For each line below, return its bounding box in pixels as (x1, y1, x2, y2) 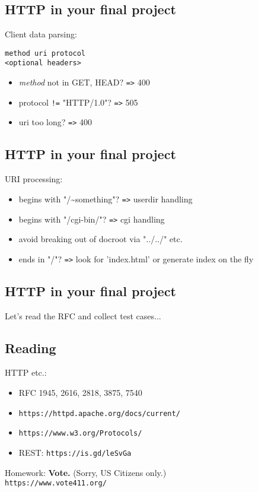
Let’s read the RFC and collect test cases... (5, 309, 161, 322)
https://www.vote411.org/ (5, 479, 107, 488)
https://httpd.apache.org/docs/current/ (18, 409, 180, 418)
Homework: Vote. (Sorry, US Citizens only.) (5, 466, 167, 478)
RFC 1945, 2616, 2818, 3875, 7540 (18, 386, 142, 399)
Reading (5, 338, 56, 357)
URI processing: (5, 173, 63, 185)
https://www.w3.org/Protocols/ (18, 429, 142, 438)
